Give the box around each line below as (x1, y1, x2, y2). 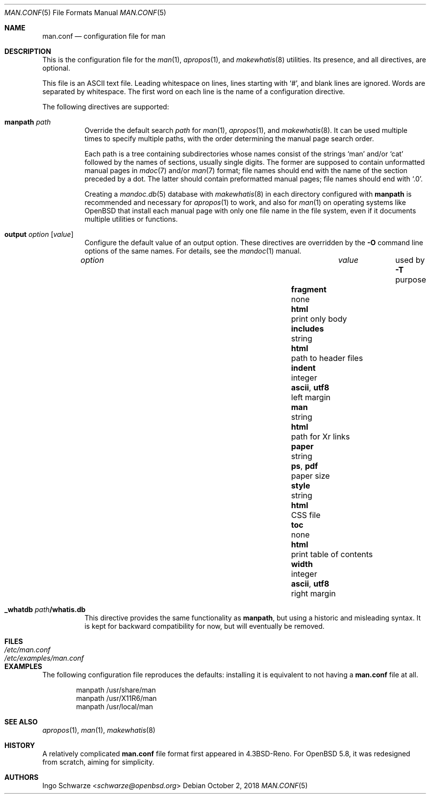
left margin (291, 392, 330, 402)
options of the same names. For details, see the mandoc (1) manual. (84, 247, 302, 255)
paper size (291, 471, 330, 481)
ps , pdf (291, 461, 318, 471)
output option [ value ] (4, 230, 74, 238)
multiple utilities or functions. (84, 215, 178, 223)
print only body (291, 314, 347, 324)
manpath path (4, 118, 51, 126)
